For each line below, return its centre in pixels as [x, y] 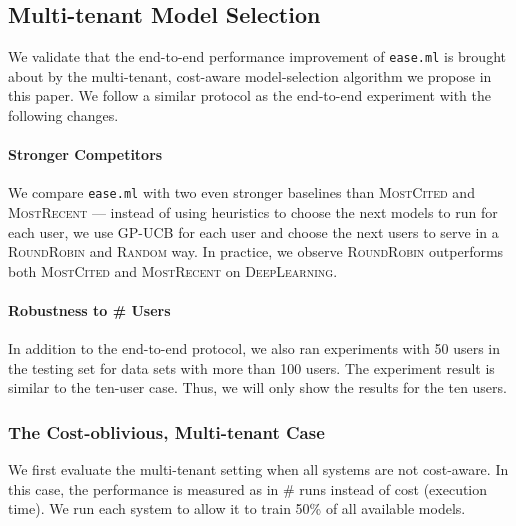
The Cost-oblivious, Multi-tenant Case [166, 431]
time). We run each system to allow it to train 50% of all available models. [237, 508]
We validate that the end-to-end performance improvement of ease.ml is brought [257, 56]
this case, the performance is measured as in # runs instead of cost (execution [248, 488]
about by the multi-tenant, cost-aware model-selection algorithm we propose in [250, 75]
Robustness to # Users [89, 310]
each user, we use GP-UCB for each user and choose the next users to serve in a [253, 231]
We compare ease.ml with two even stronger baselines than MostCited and [241, 192]
